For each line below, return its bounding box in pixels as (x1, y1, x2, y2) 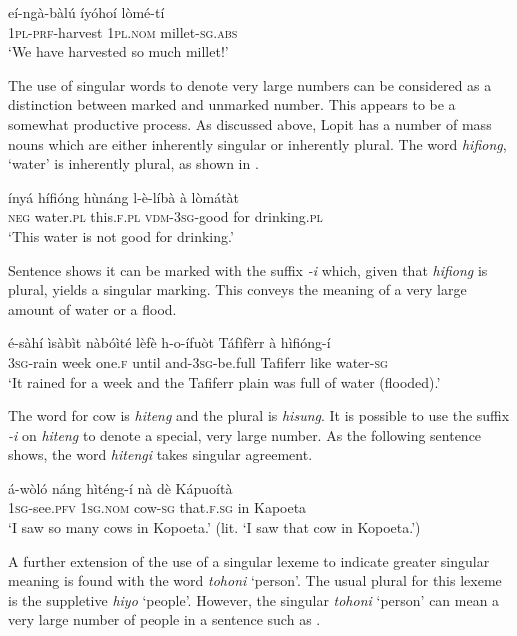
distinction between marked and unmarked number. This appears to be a (8, 94, 456, 115)
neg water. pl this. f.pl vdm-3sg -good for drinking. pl (8, 206, 323, 227)
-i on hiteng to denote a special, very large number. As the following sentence (8, 424, 482, 445)
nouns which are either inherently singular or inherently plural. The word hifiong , (8, 133, 507, 154)
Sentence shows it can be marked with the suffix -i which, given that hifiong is (8, 259, 488, 280)
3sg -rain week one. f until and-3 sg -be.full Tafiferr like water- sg (8, 351, 388, 372)
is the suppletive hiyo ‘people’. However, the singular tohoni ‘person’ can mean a (8, 589, 500, 610)
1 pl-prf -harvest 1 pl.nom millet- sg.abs (8, 21, 238, 42)
